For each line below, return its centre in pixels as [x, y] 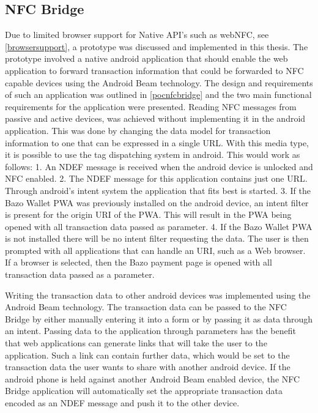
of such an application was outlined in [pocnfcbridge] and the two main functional [158, 95]
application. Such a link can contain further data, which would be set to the [147, 355]
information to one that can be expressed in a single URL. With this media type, [157, 142]
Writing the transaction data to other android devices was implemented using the [158, 295]
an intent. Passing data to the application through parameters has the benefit [150, 331]
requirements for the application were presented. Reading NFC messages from [151, 106]
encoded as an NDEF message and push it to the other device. [122, 403]
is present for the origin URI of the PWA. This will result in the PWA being [148, 214]
